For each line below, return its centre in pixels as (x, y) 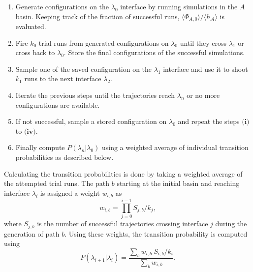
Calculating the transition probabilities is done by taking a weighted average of (123, 173)
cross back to (35, 52)
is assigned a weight (70, 193)
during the (231, 224)
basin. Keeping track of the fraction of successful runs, (97, 16)
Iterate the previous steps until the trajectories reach (95, 95)
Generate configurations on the (62, 6)
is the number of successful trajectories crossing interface (123, 224)
